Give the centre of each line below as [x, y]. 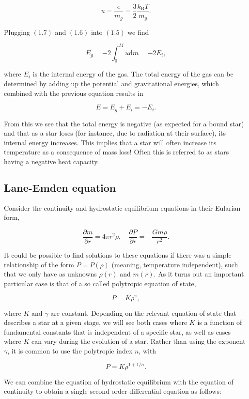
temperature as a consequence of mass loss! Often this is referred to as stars [117, 152]
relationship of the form [39, 264]
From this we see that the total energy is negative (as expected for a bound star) [124, 123]
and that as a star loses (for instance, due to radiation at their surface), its [115, 133]
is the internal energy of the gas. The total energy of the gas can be [133, 74]
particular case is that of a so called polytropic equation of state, [100, 283]
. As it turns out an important [199, 274]
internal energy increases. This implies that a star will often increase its [110, 142]
